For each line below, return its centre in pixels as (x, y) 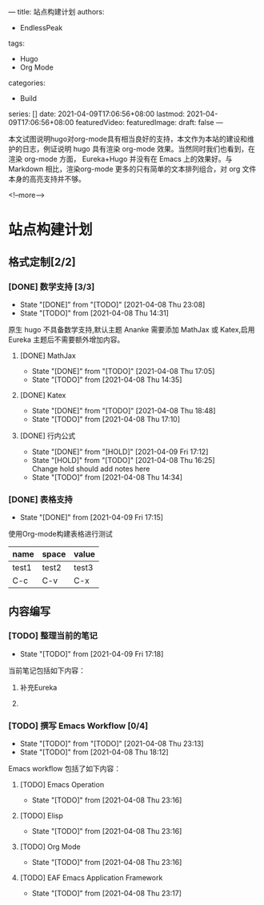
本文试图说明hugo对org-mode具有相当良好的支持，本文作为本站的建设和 (128, 139)
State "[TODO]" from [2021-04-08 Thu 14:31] (94, 313)
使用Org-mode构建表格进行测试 (61, 534)
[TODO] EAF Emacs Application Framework (91, 878)
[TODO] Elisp (42, 816)
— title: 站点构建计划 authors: (57, 12)
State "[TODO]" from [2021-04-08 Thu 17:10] (106, 419)
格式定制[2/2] (42, 261)
